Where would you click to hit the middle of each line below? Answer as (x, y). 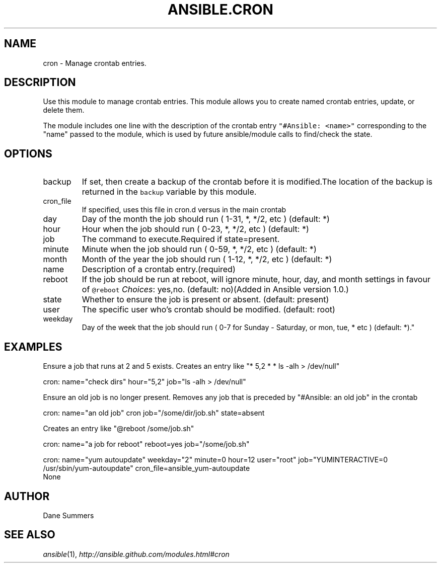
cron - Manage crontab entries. (95, 63)
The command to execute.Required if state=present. (181, 239)
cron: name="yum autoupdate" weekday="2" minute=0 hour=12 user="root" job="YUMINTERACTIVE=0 (215, 460)
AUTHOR (27, 496)
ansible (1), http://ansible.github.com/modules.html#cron (136, 554)
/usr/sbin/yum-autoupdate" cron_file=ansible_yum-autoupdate (146, 468)
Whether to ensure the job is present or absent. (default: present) (205, 300)
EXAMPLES (33, 347)
